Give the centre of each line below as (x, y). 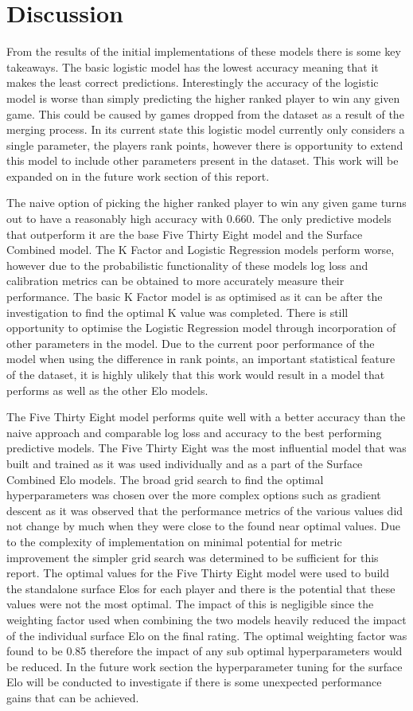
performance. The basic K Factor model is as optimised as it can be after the (195, 297)
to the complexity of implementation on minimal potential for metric (174, 541)
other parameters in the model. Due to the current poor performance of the (191, 343)
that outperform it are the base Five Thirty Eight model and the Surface (185, 234)
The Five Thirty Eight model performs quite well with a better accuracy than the (206, 417)
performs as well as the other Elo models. (107, 390)
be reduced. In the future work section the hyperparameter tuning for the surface (205, 666)
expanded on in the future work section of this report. (138, 176)
